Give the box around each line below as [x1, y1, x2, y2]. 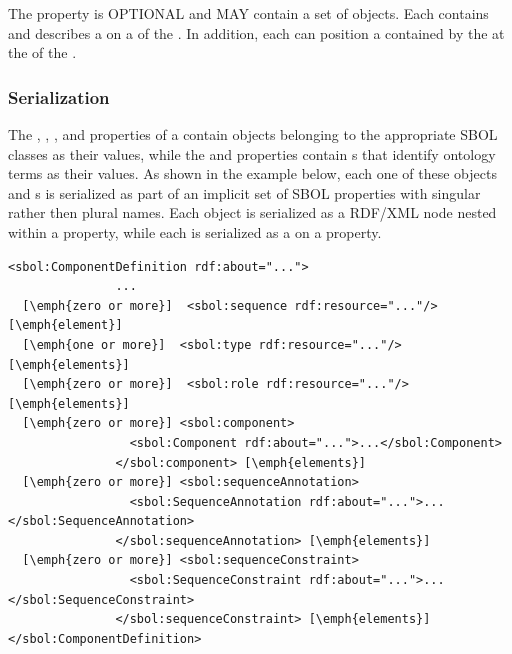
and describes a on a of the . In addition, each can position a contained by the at [8, 22, 505, 43]
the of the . [8, 42, 77, 63]
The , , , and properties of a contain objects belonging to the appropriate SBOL [8, 124, 498, 144]
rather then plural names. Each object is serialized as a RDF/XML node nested [8, 202, 497, 223]
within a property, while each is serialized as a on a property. [8, 221, 382, 242]
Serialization [8, 84, 110, 109]
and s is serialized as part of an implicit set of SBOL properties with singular [8, 182, 481, 203]
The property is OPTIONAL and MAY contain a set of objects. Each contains [8, 3, 489, 23]
